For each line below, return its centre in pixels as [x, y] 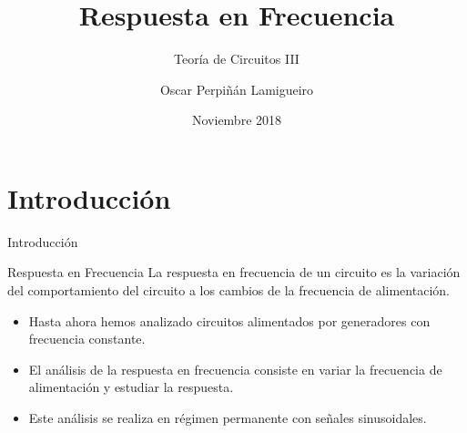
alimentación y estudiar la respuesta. [131, 387]
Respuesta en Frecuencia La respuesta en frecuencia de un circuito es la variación [234, 272]
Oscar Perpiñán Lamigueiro [237, 89]
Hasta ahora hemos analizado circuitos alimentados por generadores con [229, 320]
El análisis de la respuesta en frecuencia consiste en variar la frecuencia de [235, 369]
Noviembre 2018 [237, 120]
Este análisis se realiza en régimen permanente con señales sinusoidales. [228, 418]
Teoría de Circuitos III [237, 59]
